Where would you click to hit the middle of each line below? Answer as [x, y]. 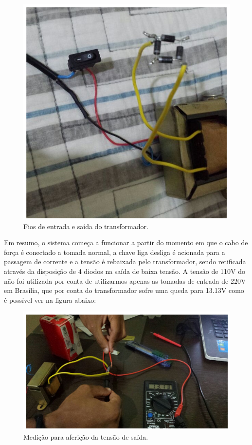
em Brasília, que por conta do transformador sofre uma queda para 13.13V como [124, 290]
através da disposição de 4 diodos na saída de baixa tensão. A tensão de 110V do [125, 271]
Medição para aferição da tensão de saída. [86, 437]
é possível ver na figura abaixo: [50, 300]
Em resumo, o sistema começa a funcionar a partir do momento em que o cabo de [126, 242]
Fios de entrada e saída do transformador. [86, 226]
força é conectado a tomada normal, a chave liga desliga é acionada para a [115, 252]
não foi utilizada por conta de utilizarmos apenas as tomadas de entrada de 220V [125, 281]
